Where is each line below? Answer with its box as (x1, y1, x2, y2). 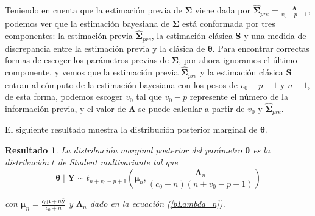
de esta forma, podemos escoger (5, 90, 123, 103)
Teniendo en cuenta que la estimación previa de (5, 4, 182, 16)
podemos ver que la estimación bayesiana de (5, 17, 170, 30)
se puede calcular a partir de (138, 102, 245, 114)
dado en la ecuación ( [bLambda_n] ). (90, 197, 225, 210)
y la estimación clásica (200, 66, 283, 78)
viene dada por (194, 4, 251, 16)
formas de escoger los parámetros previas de (5, 54, 169, 66)
